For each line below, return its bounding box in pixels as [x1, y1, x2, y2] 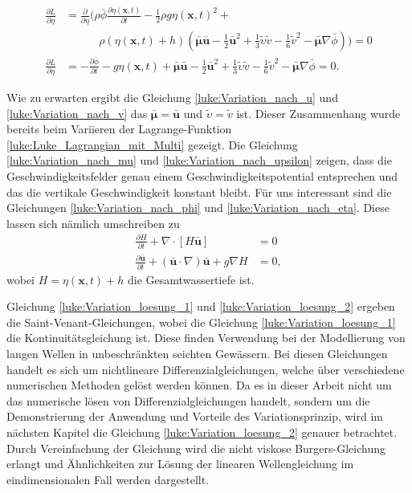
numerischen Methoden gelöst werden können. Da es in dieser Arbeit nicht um [6, 377, 392, 393]
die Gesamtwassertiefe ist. [128, 271, 255, 287]
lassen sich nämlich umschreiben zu [6, 214, 180, 231]
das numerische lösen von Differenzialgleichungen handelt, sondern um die [6, 392, 370, 409]
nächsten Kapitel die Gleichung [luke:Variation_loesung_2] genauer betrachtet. [6, 423, 398, 440]
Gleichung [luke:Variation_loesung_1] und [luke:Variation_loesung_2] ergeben [6, 298, 395, 315]
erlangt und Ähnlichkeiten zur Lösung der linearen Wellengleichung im [6, 455, 354, 472]
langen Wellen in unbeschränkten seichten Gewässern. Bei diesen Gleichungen [6, 345, 388, 361]
